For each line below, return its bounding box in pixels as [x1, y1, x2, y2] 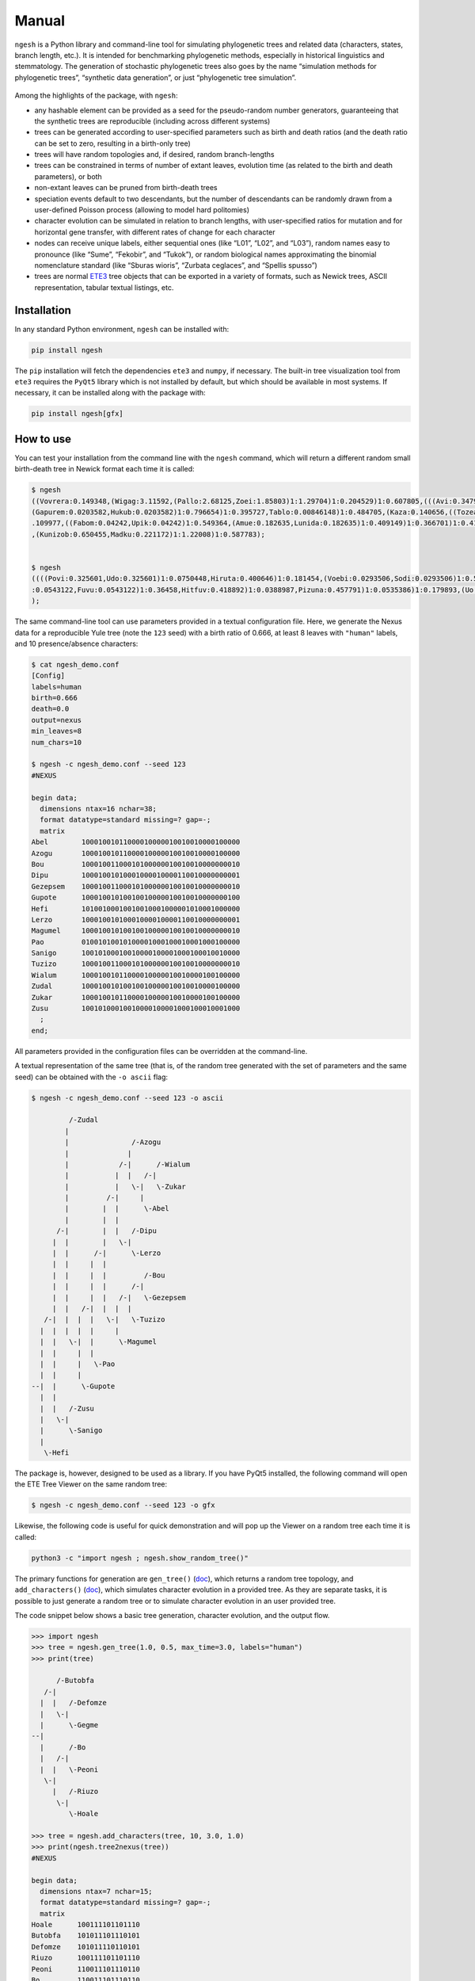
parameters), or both [34, 171, 102, 181]
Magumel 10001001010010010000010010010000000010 [31, 926, 241, 935]
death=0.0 [31, 704, 70, 713]
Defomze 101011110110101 [31, 1942, 140, 1951]
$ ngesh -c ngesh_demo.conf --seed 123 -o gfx [31, 1501, 215, 1510]
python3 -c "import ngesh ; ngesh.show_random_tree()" [31, 1553, 249, 1563]
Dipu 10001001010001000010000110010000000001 [31, 871, 241, 880]
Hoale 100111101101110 [31, 1920, 140, 1929]
